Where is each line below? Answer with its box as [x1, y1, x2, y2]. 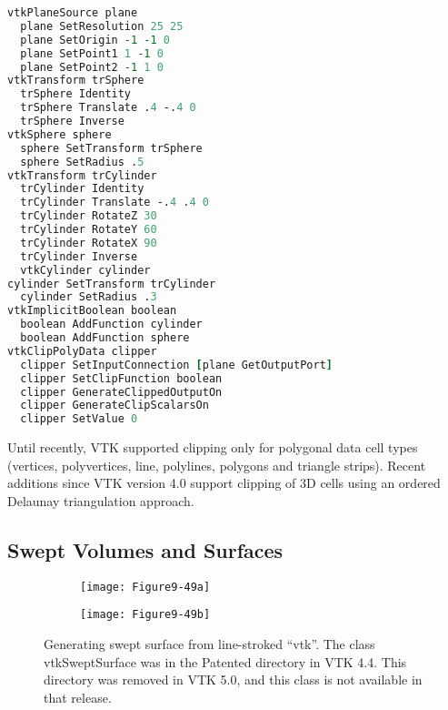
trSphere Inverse [20, 115, 124, 127]
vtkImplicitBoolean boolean [7, 304, 177, 318]
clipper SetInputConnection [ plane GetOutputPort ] [20, 358, 333, 371]
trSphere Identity [20, 87, 132, 101]
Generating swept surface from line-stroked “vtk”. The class [44, 634, 375, 654]
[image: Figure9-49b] [80, 608, 211, 622]
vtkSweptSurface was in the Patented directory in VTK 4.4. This [44, 652, 407, 671]
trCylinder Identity [20, 182, 144, 196]
